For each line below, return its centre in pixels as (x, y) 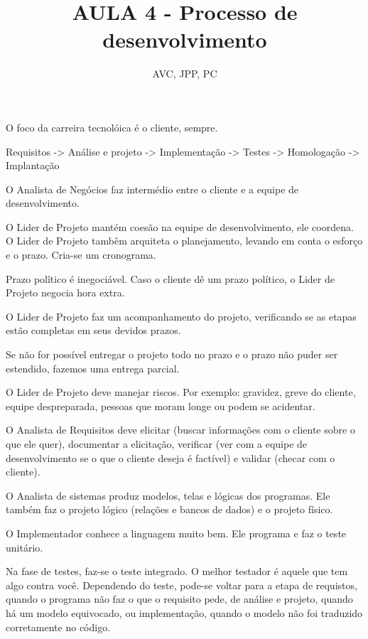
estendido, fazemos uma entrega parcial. (93, 368)
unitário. (25, 547)
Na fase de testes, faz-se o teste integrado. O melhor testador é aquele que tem (177, 571)
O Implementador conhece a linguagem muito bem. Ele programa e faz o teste (176, 533)
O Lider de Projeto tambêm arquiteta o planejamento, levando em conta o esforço (184, 241)
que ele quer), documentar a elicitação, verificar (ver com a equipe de (157, 444)
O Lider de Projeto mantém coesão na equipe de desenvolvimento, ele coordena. (180, 226)
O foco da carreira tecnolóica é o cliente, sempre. (112, 127)
